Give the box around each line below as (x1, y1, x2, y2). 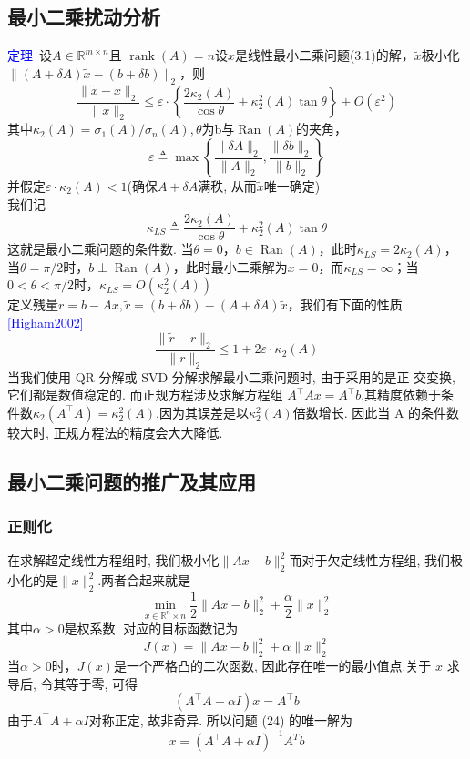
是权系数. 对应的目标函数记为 (64, 619, 239, 638)
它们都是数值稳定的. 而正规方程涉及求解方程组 (7, 385, 283, 404)
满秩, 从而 (198, 177, 257, 196)
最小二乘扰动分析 (7, 3, 160, 31)
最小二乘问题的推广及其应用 (7, 467, 256, 495)
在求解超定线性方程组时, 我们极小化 (7, 551, 220, 570)
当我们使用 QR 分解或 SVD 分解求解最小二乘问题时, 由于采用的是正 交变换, (7, 367, 455, 386)
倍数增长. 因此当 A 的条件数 (292, 402, 460, 421)
